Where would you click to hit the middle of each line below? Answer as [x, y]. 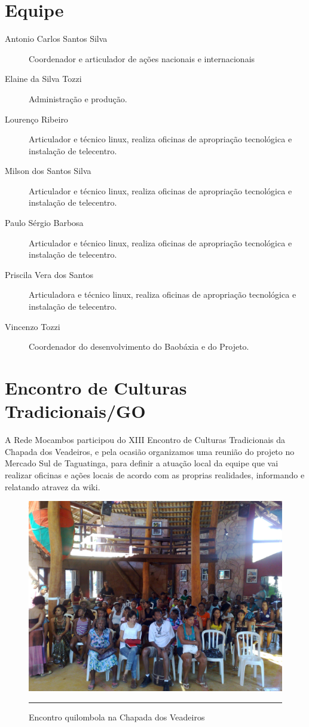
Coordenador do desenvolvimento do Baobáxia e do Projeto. [139, 346]
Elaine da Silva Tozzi [43, 79]
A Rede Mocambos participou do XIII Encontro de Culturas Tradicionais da [145, 440]
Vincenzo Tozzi [33, 326]
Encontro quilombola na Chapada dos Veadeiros [117, 717]
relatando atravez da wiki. [53, 486]
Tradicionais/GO [75, 411]
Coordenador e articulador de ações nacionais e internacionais [142, 58]
